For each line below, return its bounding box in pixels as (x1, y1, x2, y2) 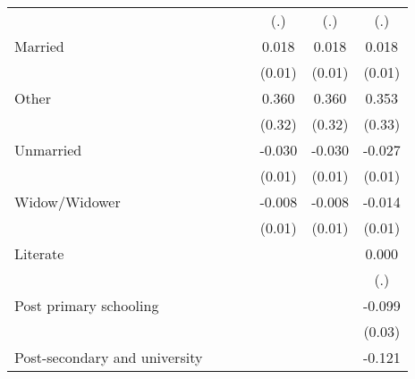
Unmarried (14, 139, 82, 160)
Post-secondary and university (14, 347, 203, 367)
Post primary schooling (14, 295, 159, 316)
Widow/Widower (14, 191, 121, 212)
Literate (14, 243, 64, 264)
